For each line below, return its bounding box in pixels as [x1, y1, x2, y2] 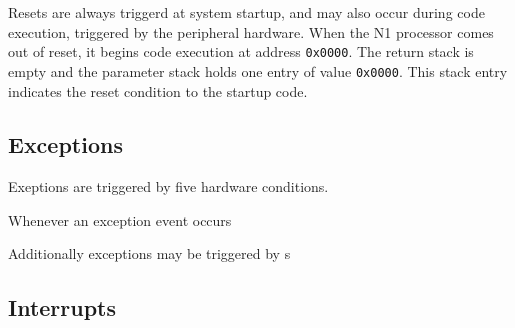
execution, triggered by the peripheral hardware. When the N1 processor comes [8, 21, 494, 42]
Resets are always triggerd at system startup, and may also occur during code [8, 2, 485, 22]
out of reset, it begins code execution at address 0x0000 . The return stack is [8, 41, 474, 62]
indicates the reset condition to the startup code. [8, 80, 308, 101]
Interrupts [8, 292, 117, 323]
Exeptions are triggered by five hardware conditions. [8, 176, 329, 197]
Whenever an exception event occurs [8, 209, 232, 230]
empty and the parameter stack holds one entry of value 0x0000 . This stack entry [8, 60, 508, 81]
